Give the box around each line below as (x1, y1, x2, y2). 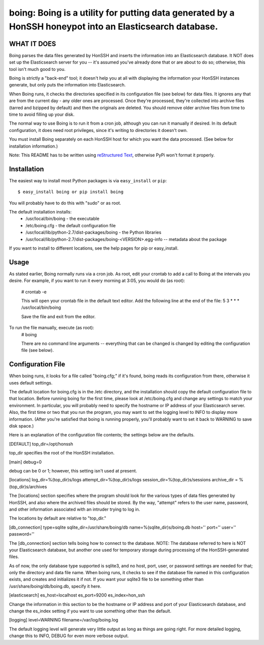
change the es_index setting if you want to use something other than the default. (9, 608, 172, 614)
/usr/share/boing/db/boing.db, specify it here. (9, 583, 102, 589)
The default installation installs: (9, 209, 72, 215)
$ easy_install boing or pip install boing (18, 189, 124, 195)
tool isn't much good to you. (9, 66, 66, 72)
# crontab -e (21, 289, 47, 295)
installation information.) (9, 143, 58, 149)
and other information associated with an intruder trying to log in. (9, 506, 140, 512)
